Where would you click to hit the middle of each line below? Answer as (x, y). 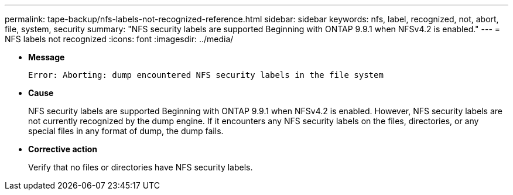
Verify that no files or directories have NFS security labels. (141, 167)
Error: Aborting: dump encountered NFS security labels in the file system (206, 75)
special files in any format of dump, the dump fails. (126, 131)
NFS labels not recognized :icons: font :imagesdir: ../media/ (119, 39)
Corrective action (63, 149)
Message (47, 57)
